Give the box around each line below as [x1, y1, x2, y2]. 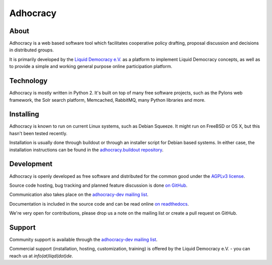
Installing [9, 110, 40, 118]
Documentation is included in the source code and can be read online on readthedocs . [9, 201, 189, 207]
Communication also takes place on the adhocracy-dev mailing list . [9, 191, 149, 197]
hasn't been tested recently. [9, 130, 67, 136]
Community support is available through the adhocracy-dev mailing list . [9, 236, 158, 242]
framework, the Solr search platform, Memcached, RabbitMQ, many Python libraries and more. [9, 97, 206, 103]
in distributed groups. [9, 47, 54, 53]
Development [9, 160, 53, 168]
